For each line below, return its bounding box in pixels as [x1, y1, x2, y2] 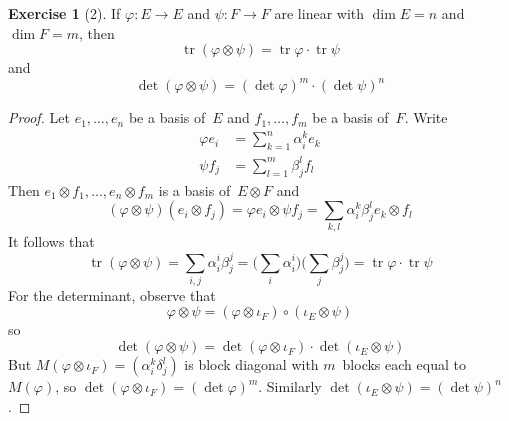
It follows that [8, 231, 95, 252]
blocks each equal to [342, 354, 466, 375]
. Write [404, 107, 448, 128]
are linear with [274, 3, 365, 23]
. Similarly [258, 376, 322, 397]
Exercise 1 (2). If [8, 3, 121, 23]
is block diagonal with [184, 354, 319, 375]
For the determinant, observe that [8, 284, 216, 305]
